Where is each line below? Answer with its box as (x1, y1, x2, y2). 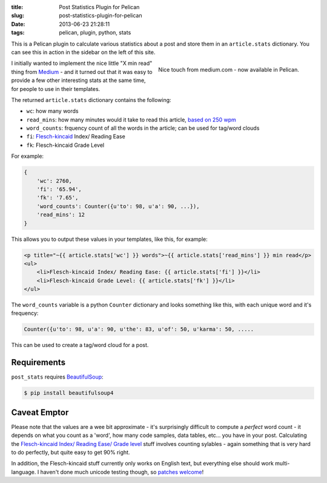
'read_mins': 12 (36, 211, 85, 218)
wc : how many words (26, 107, 79, 115)
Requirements (11, 357, 66, 368)
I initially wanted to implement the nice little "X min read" (11, 59, 153, 67)
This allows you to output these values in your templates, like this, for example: (11, 235, 208, 243)
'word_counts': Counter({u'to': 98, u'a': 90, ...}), (36, 203, 200, 209)
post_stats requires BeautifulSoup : (11, 373, 104, 380)
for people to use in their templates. (11, 85, 101, 92)
